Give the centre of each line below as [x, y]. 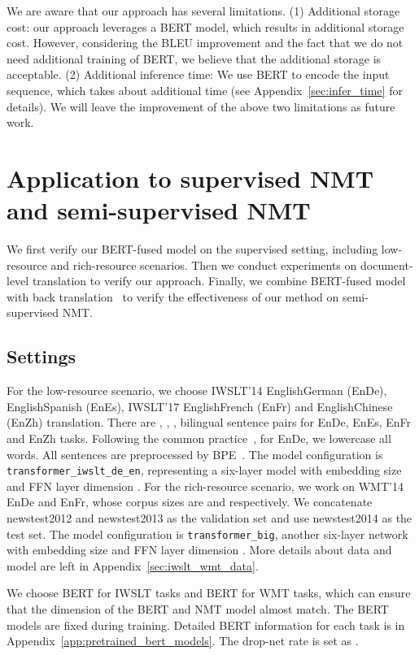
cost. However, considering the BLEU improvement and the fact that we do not [205, 43]
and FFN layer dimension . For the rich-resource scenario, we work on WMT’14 [205, 486]
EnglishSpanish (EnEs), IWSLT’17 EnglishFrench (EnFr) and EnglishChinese [200, 406]
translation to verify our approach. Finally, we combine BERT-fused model [219, 281]
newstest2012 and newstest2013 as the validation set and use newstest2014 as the [209, 518]
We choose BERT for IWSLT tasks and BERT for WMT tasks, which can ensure [209, 593]
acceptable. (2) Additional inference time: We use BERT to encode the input [198, 74]
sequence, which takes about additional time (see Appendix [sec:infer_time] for [205, 90]
